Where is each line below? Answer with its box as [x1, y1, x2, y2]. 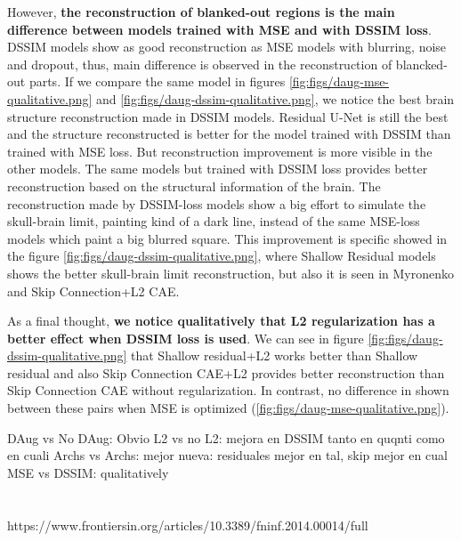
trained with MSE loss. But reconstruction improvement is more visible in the [7, 141, 433, 160]
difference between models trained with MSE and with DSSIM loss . [7, 20, 432, 38]
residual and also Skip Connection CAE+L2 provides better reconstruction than [7, 363, 445, 382]
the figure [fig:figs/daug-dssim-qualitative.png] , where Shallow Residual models [7, 246, 436, 265]
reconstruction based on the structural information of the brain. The [7, 176, 381, 195]
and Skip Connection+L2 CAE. [7, 281, 180, 300]
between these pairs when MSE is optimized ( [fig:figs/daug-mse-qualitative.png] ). [7, 399, 449, 417]
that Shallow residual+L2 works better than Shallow [131, 346, 418, 365]
